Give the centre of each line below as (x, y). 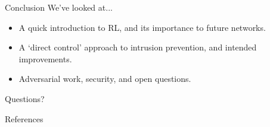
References (24, 118)
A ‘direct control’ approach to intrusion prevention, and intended (138, 47)
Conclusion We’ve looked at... (59, 7)
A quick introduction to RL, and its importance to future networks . (142, 27)
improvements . (45, 58)
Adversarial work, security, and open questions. (105, 79)
